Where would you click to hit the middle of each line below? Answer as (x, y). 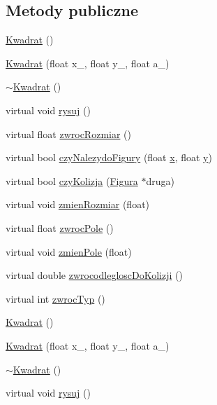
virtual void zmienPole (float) (69, 251)
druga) (160, 180)
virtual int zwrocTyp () (55, 298)
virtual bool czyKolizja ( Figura (72, 180)
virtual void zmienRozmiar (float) (78, 204)
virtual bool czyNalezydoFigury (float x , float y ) (109, 157)
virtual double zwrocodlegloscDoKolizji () (94, 275)
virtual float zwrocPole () (60, 227)
